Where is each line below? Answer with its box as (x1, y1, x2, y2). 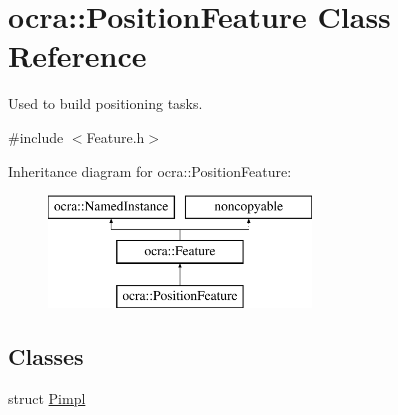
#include (8, 126, 64, 147)
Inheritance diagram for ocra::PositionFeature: (8, 160, 292, 181)
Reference (8, 35, 147, 76)
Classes (8, 341, 84, 372)
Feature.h (86, 126, 145, 147)
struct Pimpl (8, 388, 86, 409)
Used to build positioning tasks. (8, 93, 203, 114)
